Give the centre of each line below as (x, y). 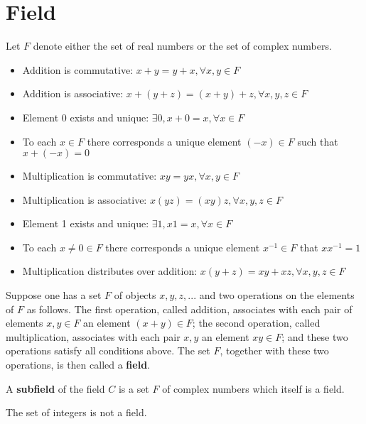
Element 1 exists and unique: (86, 223)
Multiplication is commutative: (90, 176)
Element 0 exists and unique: (86, 117)
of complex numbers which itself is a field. (253, 388)
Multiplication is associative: (85, 199)
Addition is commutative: (78, 69)
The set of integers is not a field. (76, 412)
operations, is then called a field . (78, 365)
